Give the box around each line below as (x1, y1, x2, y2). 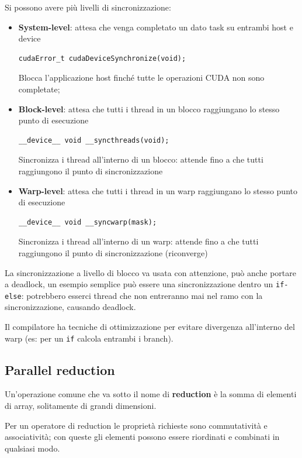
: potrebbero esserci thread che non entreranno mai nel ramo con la (21, 289, 263, 301)
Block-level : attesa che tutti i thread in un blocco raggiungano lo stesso (18, 102, 280, 115)
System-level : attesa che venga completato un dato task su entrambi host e (18, 20, 293, 33)
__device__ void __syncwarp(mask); (18, 218, 157, 226)
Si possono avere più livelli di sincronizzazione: (5, 1, 171, 13)
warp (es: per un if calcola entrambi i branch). (5, 332, 173, 344)
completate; (18, 82, 60, 95)
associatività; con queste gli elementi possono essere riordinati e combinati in (5, 431, 280, 443)
